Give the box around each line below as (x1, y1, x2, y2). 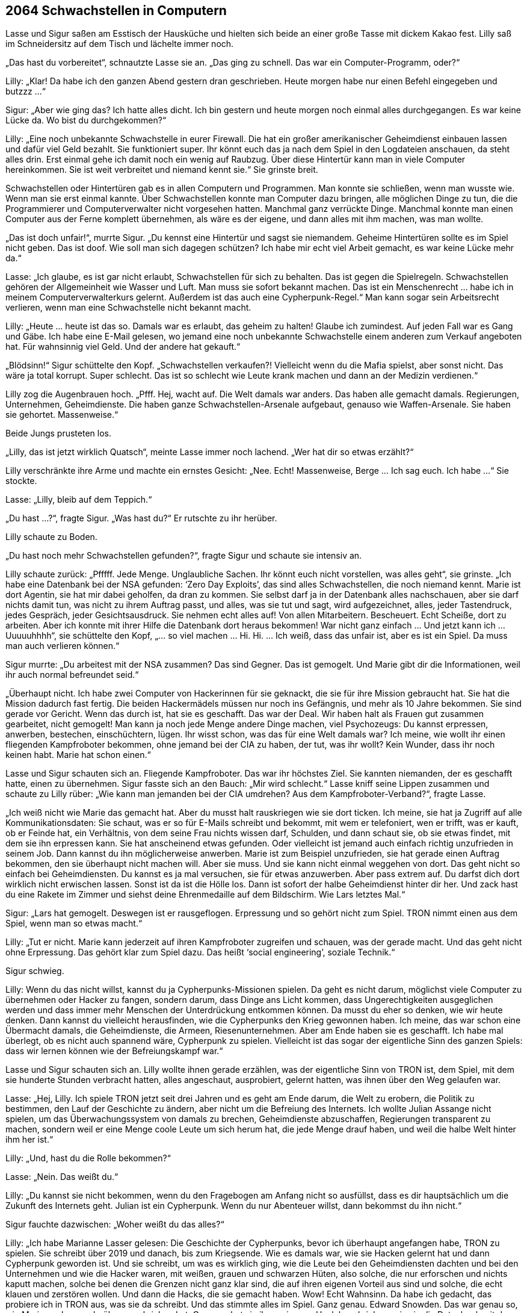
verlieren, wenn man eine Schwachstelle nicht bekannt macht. (5, 302, 251, 313)
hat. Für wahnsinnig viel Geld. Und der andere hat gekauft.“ (5, 341, 241, 352)
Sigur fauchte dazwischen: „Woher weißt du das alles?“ (5, 1219, 224, 1230)
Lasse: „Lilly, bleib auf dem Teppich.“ (5, 494, 152, 505)
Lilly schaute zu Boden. (5, 532, 97, 542)
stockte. (5, 476, 37, 486)
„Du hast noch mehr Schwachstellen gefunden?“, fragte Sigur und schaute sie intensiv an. (5, 550, 362, 561)
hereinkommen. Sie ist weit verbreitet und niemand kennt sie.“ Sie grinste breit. (5, 164, 318, 175)
